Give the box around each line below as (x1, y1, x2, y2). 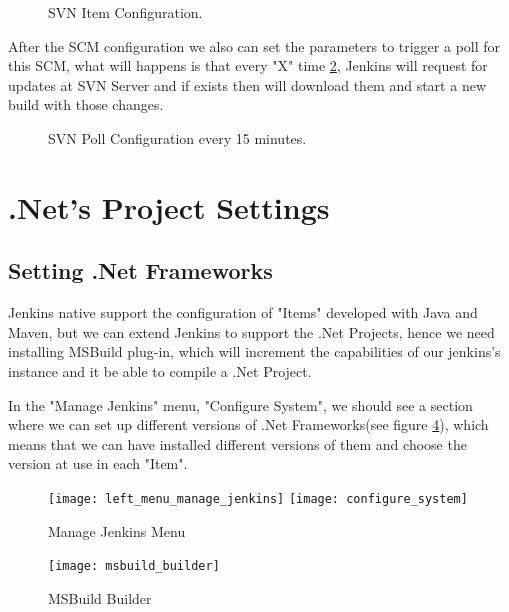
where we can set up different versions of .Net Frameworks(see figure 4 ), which (8, 414, 489, 435)
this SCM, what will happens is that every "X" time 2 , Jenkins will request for (8, 55, 488, 76)
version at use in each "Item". (8, 453, 188, 474)
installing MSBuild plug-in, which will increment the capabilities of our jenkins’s (8, 341, 501, 362)
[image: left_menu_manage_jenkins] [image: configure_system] (48, 491, 468, 506)
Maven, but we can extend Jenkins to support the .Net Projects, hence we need (8, 321, 495, 342)
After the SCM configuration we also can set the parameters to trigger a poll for (8, 35, 501, 56)
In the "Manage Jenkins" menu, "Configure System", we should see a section (8, 394, 473, 415)
